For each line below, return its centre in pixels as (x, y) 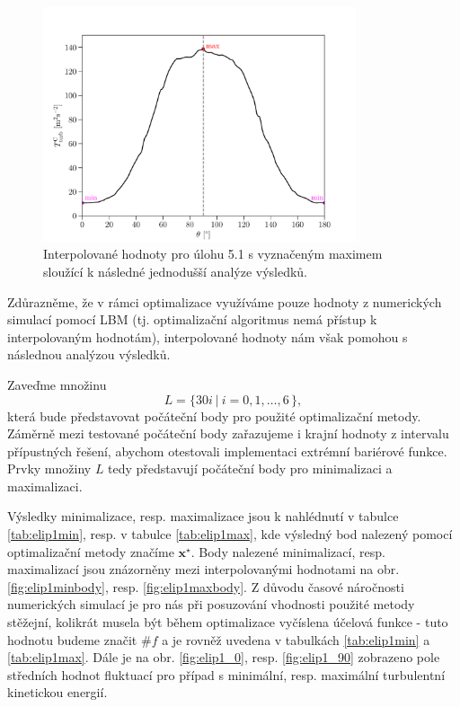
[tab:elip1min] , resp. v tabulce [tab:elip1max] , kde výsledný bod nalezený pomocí (230, 534)
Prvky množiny (49, 468)
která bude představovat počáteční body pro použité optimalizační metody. (214, 415)
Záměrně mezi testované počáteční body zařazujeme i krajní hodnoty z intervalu (228, 433)
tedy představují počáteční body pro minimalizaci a (250, 468)
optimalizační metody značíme (91, 551)
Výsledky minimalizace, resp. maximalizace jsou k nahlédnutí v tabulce (203, 516)
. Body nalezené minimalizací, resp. (288, 551)
